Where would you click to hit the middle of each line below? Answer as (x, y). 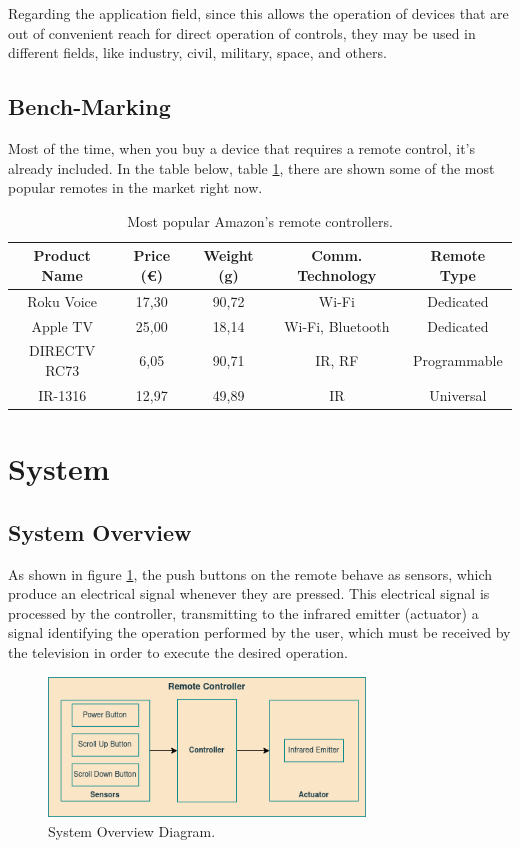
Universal (458, 394)
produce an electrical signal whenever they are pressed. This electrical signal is (249, 593)
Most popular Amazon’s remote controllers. (260, 220)
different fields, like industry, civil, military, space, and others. (197, 52)
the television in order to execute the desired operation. (178, 651)
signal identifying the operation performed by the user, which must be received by (259, 632)
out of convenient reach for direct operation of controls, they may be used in (242, 32)
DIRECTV (62, 350)
